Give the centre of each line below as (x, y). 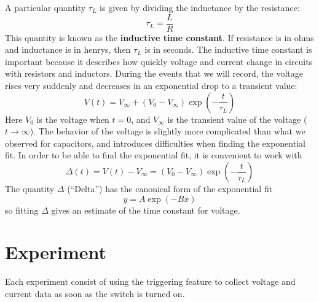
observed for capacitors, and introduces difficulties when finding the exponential (155, 143)
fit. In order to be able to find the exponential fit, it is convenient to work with (154, 155)
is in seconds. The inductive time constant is (228, 49)
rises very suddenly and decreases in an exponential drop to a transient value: (151, 86)
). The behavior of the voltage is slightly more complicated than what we (167, 131)
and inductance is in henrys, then (68, 49)
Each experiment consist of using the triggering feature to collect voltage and (150, 281)
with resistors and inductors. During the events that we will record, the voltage (154, 73)
